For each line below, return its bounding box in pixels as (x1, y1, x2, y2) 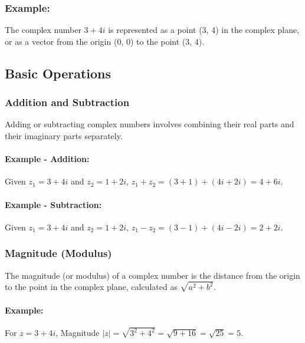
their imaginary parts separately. (5, 130, 123, 141)
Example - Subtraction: (5, 198, 102, 210)
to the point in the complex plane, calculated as (5, 281, 178, 293)
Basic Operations (5, 64, 111, 82)
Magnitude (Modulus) (5, 246, 112, 260)
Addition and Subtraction (5, 95, 130, 110)
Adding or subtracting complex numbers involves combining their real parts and (5, 118, 294, 130)
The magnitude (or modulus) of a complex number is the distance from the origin (5, 269, 300, 281)
